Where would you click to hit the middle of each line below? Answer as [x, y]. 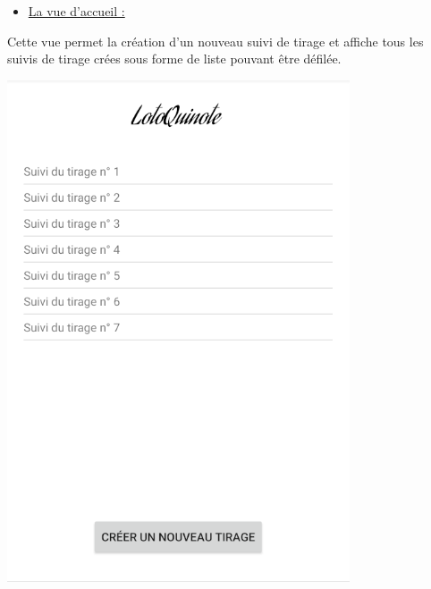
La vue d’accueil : [76, 11]
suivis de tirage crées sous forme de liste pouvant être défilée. [174, 59]
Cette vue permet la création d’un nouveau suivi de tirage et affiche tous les [215, 41]
